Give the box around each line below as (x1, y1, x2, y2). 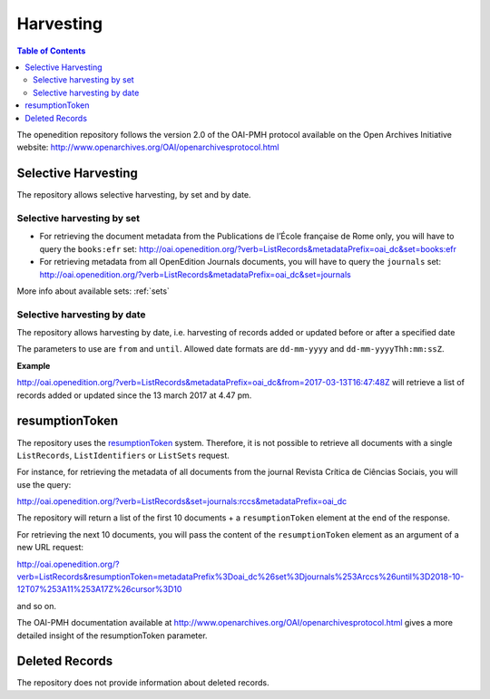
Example (16, 360, 51, 371)
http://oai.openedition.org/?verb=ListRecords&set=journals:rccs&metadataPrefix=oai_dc (16, 496, 348, 507)
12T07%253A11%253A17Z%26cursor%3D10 (16, 584, 182, 595)
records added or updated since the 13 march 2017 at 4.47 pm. (16, 390, 252, 401)
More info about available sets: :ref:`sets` (16, 286, 170, 296)
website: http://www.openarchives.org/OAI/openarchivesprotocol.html (16, 141, 279, 153)
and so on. (16, 600, 57, 611)
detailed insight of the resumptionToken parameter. (16, 630, 208, 641)
